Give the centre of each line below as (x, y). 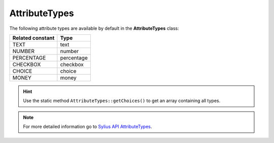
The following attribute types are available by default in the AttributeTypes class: (94, 28)
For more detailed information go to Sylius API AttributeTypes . (88, 127)
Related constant (33, 38)
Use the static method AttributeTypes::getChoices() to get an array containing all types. (122, 101)
